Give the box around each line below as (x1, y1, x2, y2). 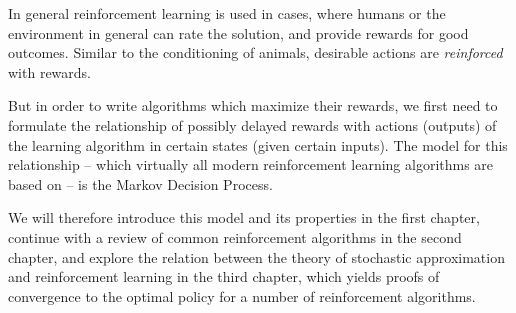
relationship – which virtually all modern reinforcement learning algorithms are (8, 154, 494, 175)
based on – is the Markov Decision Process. (8, 173, 273, 194)
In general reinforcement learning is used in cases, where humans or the (8, 3, 446, 23)
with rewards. (8, 61, 91, 82)
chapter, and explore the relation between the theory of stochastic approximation (8, 246, 505, 267)
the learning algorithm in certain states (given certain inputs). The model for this (8, 134, 508, 155)
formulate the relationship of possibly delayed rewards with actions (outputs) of (8, 114, 497, 135)
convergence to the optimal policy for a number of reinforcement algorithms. (8, 285, 476, 306)
